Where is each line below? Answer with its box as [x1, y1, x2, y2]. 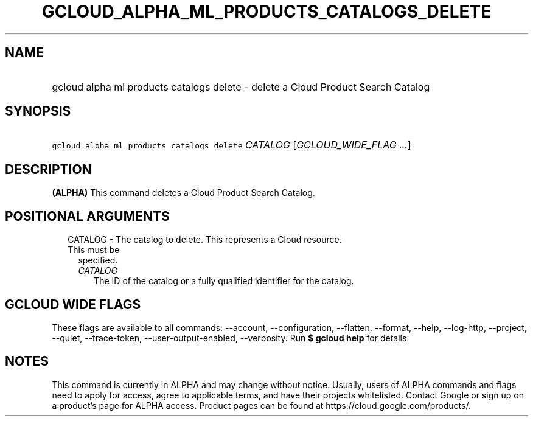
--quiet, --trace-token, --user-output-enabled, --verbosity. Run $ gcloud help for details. [52, 332, 409, 343]
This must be [68, 245, 120, 256]
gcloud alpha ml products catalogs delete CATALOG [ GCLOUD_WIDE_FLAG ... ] [52, 139, 411, 151]
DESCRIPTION [5, 161, 92, 177]
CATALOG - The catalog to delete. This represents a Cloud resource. [68, 234, 342, 245]
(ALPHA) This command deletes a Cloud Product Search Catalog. [52, 187, 315, 198]
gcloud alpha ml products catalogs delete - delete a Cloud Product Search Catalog [52, 80, 430, 93]
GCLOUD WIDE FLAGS [5, 296, 141, 312]
